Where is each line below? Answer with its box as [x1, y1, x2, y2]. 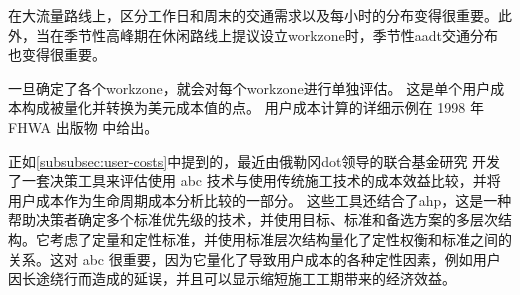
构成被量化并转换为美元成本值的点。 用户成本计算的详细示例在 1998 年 [21, 97, 484, 118]
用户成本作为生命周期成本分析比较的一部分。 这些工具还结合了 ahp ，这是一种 [8, 189, 512, 210]
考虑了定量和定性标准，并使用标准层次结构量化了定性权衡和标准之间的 [49, 228, 512, 249]
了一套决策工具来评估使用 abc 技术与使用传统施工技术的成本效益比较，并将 [8, 170, 501, 191]
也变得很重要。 [8, 44, 106, 65]
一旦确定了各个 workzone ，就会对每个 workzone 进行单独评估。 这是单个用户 [8, 77, 491, 98]
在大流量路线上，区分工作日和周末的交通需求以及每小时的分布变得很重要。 [8, 5, 498, 25]
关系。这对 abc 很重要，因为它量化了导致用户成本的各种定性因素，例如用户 [8, 248, 501, 269]
